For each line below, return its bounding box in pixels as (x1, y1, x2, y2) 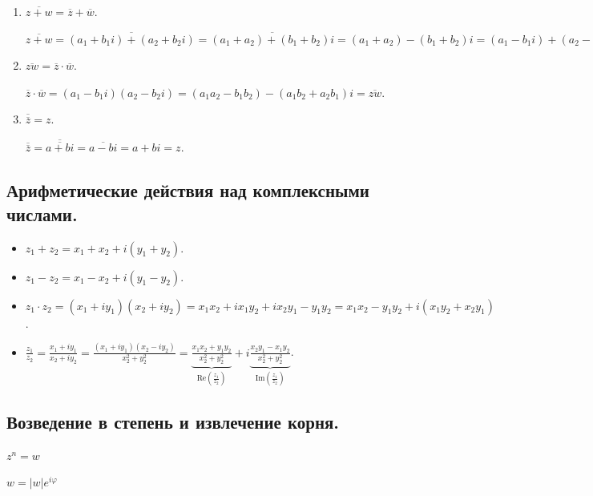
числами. (6, 201, 78, 226)
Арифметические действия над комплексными (6, 178, 369, 203)
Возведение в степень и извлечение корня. (6, 409, 340, 433)
